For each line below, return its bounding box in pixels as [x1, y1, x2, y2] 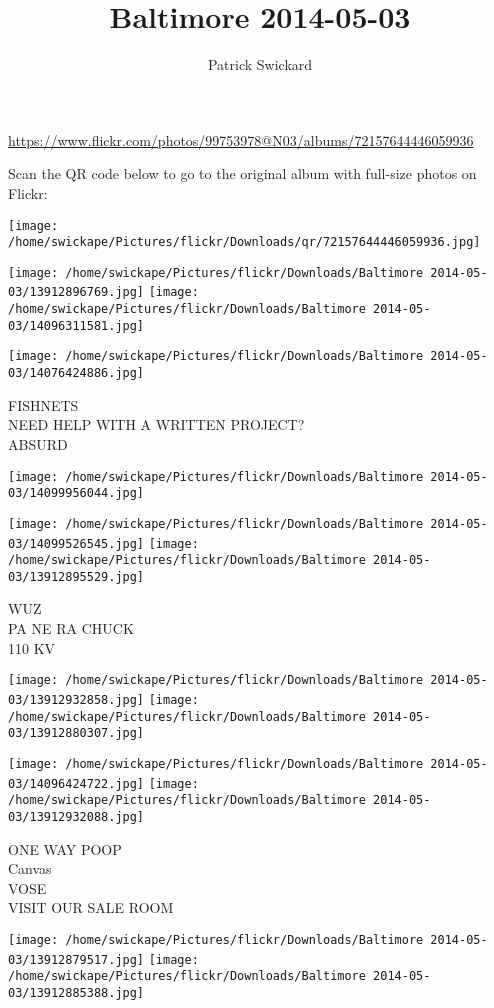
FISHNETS [8, 394, 79, 415]
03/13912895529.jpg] [8, 569, 145, 584]
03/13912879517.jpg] [8, 952, 145, 967]
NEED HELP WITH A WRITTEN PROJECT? [8, 414, 305, 435]
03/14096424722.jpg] [8, 776, 145, 791]
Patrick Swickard [207, 54, 313, 75]
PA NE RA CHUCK [8, 618, 134, 639]
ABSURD [8, 433, 68, 454]
